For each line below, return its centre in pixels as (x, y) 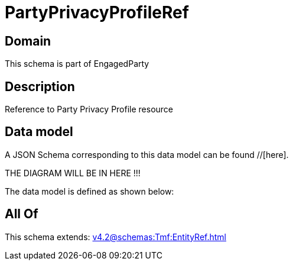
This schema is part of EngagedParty (77, 64)
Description (40, 86)
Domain (28, 41)
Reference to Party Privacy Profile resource (89, 109)
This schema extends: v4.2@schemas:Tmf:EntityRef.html (116, 237)
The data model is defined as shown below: (89, 191)
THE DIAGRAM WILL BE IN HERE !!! (73, 173)
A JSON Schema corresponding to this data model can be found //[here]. (147, 154)
